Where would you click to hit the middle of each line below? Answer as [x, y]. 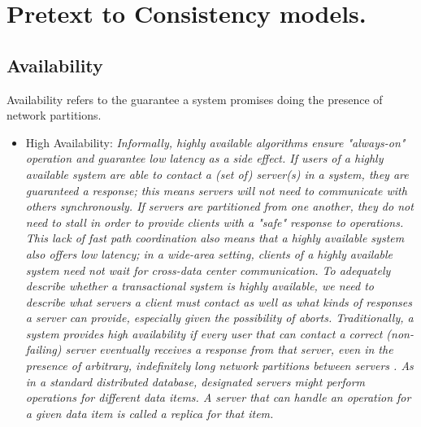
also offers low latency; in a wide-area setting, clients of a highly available [209, 253]
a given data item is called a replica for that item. [150, 413]
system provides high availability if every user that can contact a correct [204, 333]
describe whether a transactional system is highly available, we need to [200, 286]
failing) [43, 349]
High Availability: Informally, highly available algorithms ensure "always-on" [215, 142]
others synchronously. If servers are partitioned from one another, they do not [219, 206]
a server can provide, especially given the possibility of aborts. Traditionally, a [219, 318]
